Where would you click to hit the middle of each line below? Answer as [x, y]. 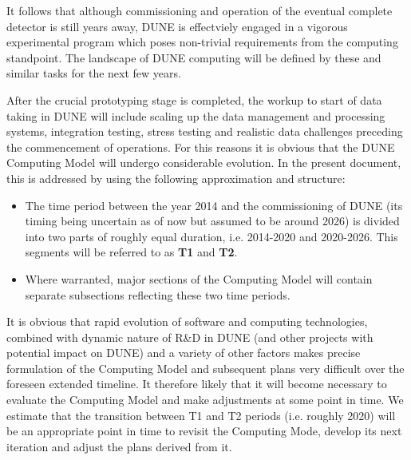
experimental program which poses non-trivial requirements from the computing [202, 42]
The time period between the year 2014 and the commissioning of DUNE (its [214, 205]
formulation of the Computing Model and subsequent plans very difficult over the [205, 368]
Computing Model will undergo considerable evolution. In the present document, [204, 163]
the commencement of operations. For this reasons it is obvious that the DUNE [201, 147]
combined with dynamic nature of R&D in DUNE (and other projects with [190, 337]
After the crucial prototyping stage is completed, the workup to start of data [194, 99]
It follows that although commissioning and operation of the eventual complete [200, 10]
